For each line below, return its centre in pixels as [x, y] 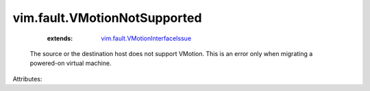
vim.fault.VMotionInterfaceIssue [146, 38]
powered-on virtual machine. [71, 63]
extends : [60, 38]
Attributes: [27, 79]
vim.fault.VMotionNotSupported [107, 18]
